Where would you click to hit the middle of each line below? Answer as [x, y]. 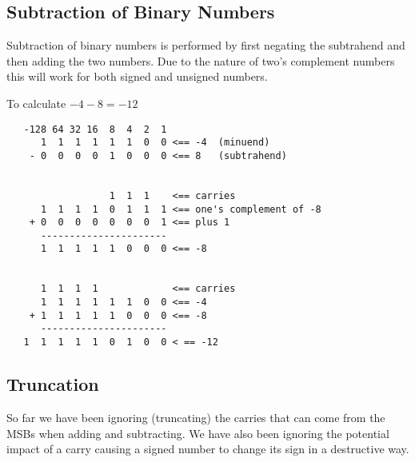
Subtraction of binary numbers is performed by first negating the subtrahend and [206, 45]
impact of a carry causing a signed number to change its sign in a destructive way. [208, 449]
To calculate [36, 103]
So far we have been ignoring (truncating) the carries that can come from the [196, 417]
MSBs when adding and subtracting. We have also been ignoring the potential [198, 433]
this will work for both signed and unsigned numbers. [137, 76]
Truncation [53, 384]
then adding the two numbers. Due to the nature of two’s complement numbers [201, 60]
